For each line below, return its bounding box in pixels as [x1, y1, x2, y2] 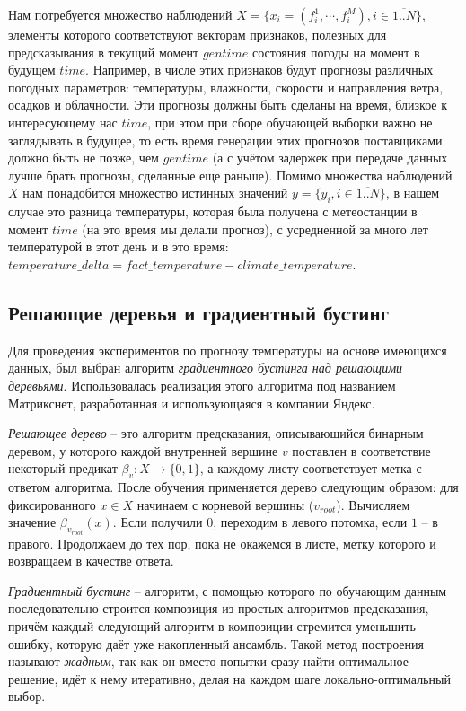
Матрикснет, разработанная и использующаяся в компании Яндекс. [8, 393, 375, 412]
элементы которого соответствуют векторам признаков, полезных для [8, 25, 387, 43]
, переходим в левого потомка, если [213, 513, 408, 531]
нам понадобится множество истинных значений [22, 183, 288, 202]
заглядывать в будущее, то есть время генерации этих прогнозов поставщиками [8, 130, 443, 149]
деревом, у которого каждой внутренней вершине [8, 441, 278, 460]
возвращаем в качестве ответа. [8, 551, 174, 570]
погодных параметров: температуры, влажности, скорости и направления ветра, [8, 77, 444, 96]
